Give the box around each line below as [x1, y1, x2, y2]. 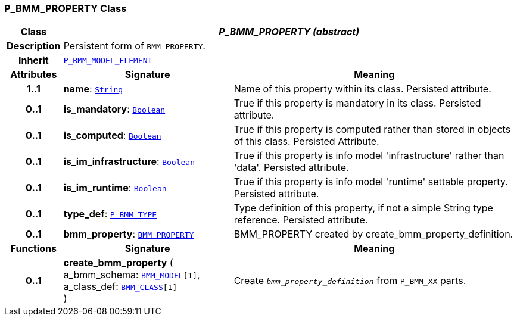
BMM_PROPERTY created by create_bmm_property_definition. [233, 228, 513, 241]
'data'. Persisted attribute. [233, 161, 349, 174]
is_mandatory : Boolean [63, 103, 166, 116]
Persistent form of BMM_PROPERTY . [63, 40, 205, 52]
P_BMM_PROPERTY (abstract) [219, 26, 360, 38]
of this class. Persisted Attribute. [233, 135, 379, 148]
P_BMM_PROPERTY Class [4, 2, 127, 14]
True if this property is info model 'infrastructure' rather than [233, 149, 504, 162]
